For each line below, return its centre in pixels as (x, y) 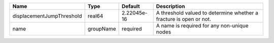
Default (131, 6)
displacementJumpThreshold (47, 16)
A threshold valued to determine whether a (207, 13)
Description (170, 6)
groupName (102, 29)
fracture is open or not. (184, 19)
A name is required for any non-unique (202, 26)
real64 (95, 16)
